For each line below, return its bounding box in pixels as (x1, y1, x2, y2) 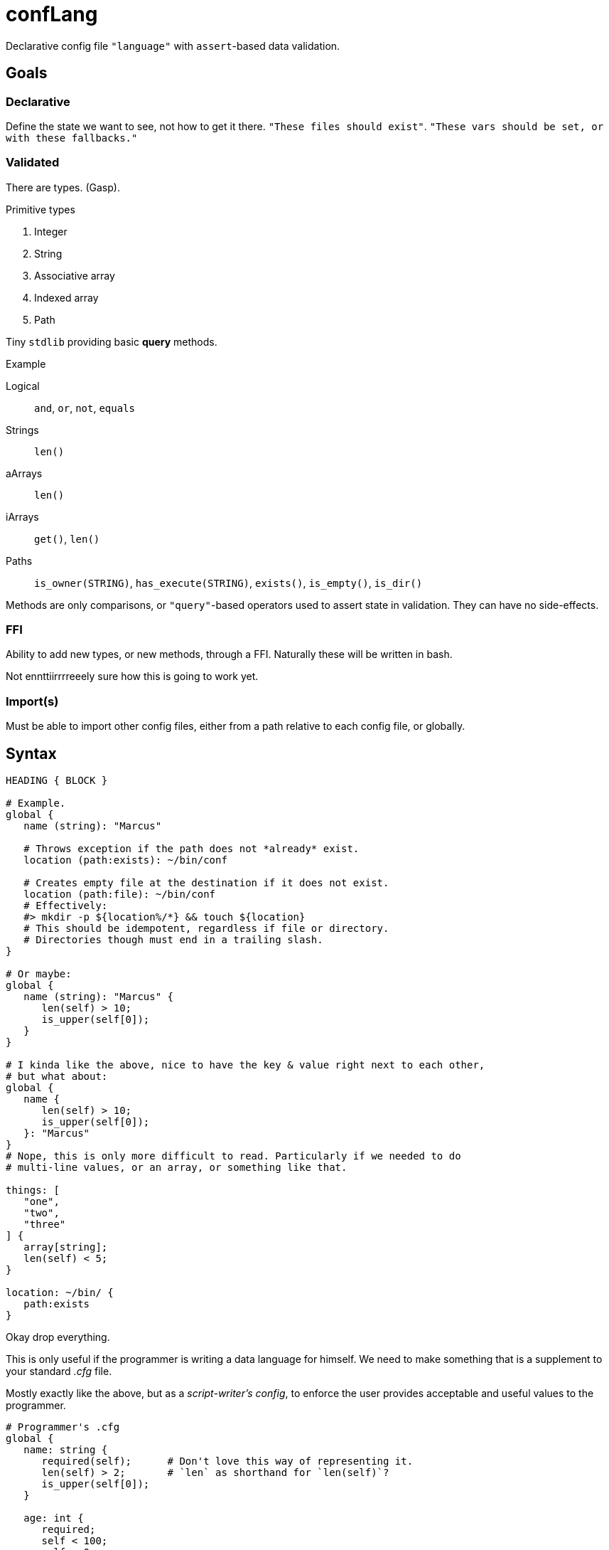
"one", (23, 1196, 60, 1208)
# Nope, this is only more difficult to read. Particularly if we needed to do (6, 1150, 461, 1162)
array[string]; (23, 1241, 108, 1253)
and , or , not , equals (34, 401, 135, 414)
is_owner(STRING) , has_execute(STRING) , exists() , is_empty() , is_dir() (34, 576, 423, 589)
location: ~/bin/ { (6, 1287, 114, 1299)
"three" (23, 1219, 66, 1231)
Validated (6, 155, 60, 170)
